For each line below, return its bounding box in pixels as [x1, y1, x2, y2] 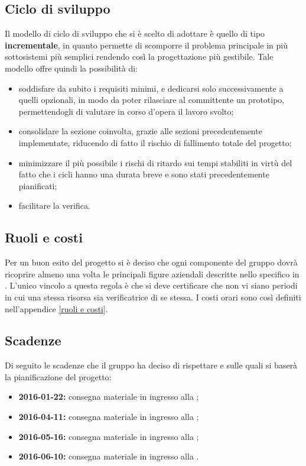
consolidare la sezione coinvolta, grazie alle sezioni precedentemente [18, 125, 262, 137]
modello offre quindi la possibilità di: [5, 62, 138, 74]
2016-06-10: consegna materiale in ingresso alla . [18, 450, 199, 462]
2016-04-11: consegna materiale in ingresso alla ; [18, 410, 199, 423]
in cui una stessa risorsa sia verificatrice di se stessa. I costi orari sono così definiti [5, 290, 301, 303]
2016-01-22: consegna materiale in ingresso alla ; [18, 390, 199, 403]
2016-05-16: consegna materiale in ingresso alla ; [18, 430, 199, 442]
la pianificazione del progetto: [5, 370, 112, 383]
